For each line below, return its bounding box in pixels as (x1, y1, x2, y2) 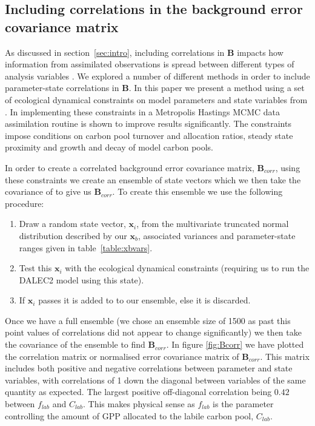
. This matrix (260, 350, 310, 362)
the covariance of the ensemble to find (5, 338, 145, 351)
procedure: (5, 197, 44, 209)
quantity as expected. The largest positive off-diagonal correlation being (5, 385, 272, 398)
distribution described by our (19, 229, 127, 242)
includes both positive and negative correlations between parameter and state (5, 362, 293, 374)
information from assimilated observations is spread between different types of (5, 58, 294, 70)
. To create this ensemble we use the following (112, 185, 283, 198)
